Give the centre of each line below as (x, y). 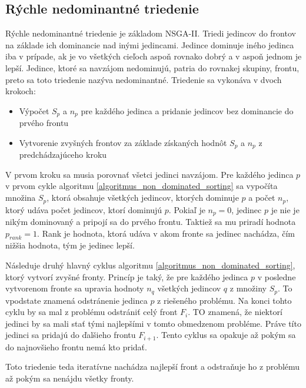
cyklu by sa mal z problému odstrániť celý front (92, 312)
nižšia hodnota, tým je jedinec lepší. (70, 245)
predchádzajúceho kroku (63, 155)
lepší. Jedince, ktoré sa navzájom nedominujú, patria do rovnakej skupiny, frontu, (152, 67)
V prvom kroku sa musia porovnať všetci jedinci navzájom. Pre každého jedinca (149, 174)
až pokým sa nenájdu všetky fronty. (70, 378)
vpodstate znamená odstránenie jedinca (76, 300)
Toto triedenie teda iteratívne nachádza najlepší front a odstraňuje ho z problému (153, 367)
